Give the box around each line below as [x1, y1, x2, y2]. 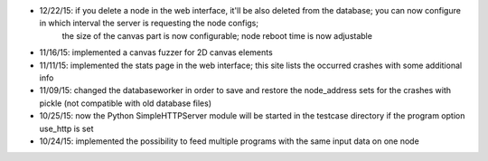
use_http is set [39, 123, 94, 134]
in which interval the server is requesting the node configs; [39, 18, 259, 29]
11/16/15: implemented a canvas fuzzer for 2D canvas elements [39, 47, 273, 58]
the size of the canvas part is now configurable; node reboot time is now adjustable [61, 30, 372, 41]
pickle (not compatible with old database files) [39, 98, 212, 109]
